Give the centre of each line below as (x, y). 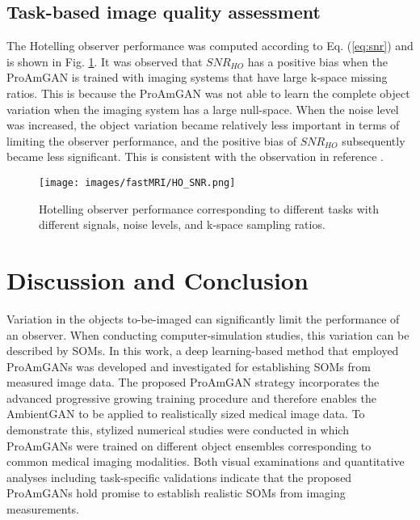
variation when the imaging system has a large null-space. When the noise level (203, 109)
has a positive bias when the (317, 61)
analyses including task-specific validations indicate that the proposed (179, 477)
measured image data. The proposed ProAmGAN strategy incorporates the (193, 382)
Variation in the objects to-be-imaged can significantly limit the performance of (203, 318)
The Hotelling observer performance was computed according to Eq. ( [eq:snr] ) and (210, 46)
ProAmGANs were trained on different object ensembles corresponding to (189, 445)
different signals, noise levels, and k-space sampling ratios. (182, 224)
